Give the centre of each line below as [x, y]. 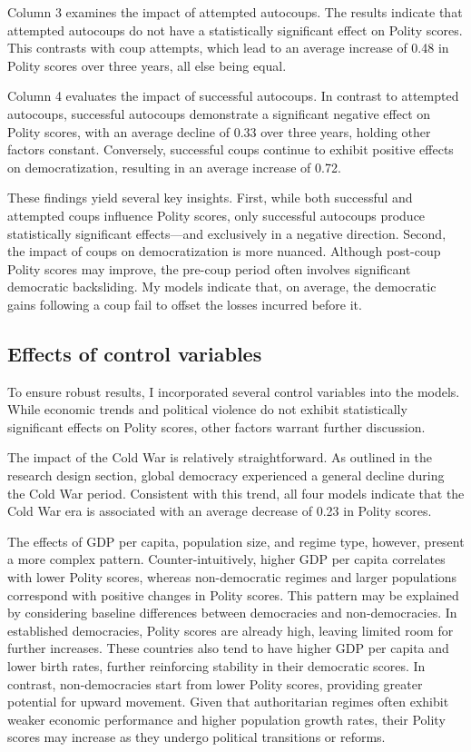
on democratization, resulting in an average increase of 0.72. [174, 167]
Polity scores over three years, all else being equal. [147, 65]
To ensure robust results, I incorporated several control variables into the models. [234, 391]
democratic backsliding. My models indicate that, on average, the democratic [222, 287]
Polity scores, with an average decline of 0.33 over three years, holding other [219, 131]
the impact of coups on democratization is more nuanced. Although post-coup [224, 251]
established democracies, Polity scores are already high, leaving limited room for [231, 630]
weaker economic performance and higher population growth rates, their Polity [226, 719]
